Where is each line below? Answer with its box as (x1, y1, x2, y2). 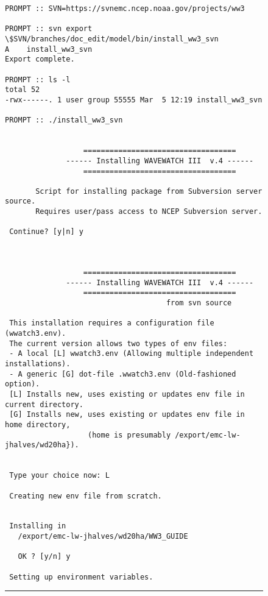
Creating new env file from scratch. (9, 491, 162, 500)
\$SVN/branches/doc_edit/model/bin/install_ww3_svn (5, 34, 219, 43)
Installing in (9, 522, 66, 531)
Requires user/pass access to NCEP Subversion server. (35, 207, 263, 216)
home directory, (5, 420, 71, 429)
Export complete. (5, 55, 75, 64)
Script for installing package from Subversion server (35, 186, 263, 196)
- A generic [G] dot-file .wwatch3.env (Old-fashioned (9, 369, 236, 378)
